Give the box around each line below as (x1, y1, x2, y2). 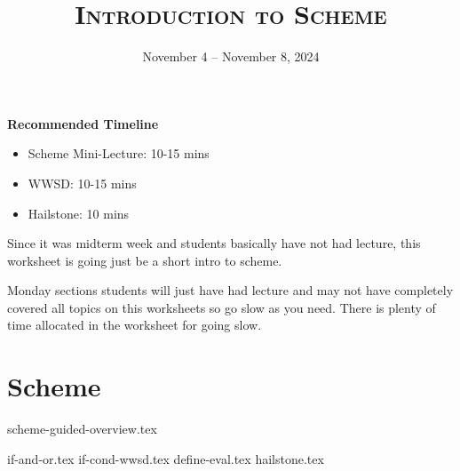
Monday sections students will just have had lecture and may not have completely (7, 281, 454, 299)
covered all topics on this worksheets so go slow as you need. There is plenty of (7, 298, 436, 316)
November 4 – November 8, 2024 (142, 47, 320, 66)
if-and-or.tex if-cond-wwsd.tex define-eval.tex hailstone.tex (7, 449, 324, 467)
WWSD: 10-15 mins (28, 173, 137, 192)
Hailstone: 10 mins (28, 204, 130, 222)
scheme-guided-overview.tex (7, 419, 157, 438)
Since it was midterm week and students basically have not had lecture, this (7, 234, 421, 252)
